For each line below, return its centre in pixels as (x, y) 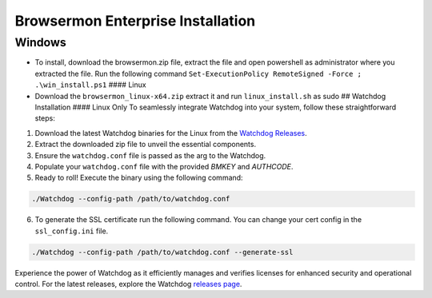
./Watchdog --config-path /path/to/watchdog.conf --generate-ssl (162, 252)
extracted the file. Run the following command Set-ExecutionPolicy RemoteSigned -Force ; (198, 74)
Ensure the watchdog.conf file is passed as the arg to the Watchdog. (150, 155)
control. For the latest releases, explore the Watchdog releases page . (128, 284)
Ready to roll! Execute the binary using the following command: (139, 178)
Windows (41, 42)
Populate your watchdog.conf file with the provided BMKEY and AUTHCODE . (164, 166)
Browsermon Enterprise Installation (135, 21)
